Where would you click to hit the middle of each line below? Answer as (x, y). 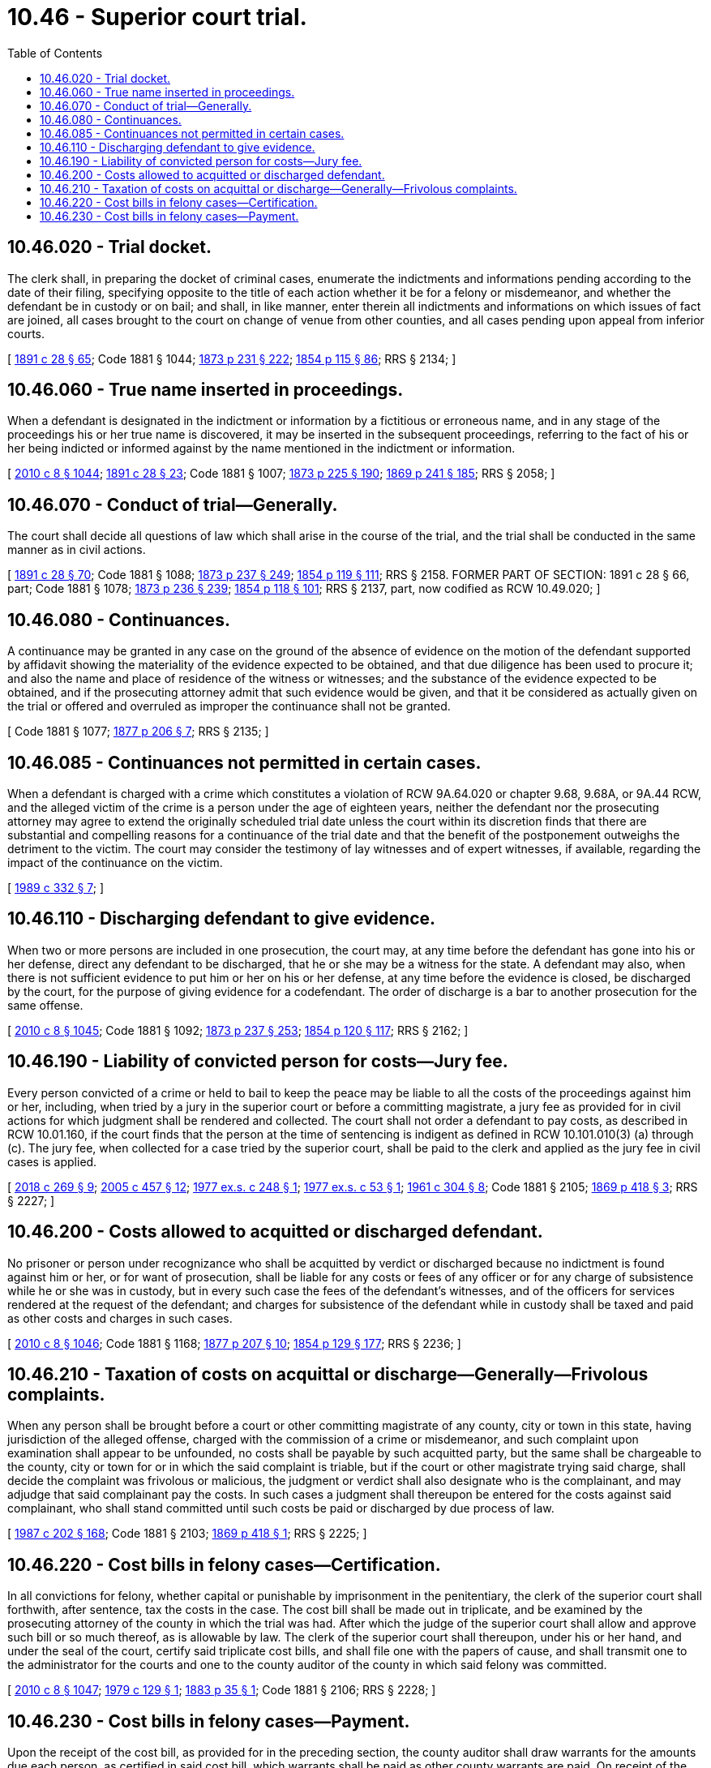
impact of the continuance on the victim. (115, 862)
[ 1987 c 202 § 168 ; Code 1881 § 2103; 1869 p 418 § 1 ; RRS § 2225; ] (187, 1534)
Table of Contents (55, 53)
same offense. (45, 1005)
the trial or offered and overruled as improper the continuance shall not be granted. (229, 706)
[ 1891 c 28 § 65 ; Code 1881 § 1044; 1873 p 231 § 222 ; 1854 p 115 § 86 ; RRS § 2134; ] (232, 358)
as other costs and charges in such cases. (120, 1318)
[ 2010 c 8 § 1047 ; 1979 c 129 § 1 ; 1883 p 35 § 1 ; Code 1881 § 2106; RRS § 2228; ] (222, 1690)
